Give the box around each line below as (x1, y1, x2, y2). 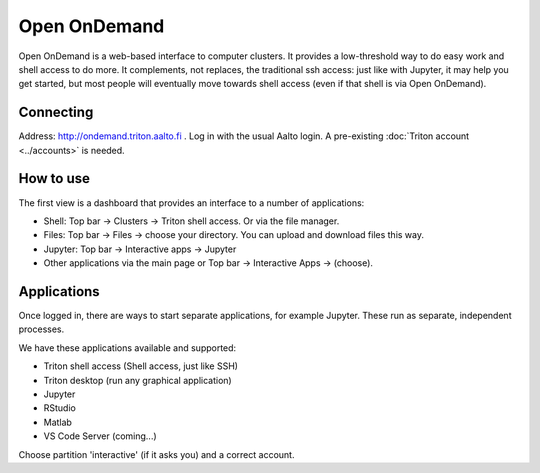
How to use (18, 170, 90, 187)
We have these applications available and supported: (18, 341, 237, 354)
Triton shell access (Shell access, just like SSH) (43, 360, 239, 372)
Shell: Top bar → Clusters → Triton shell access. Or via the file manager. (43, 215, 340, 227)
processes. (18, 323, 65, 335)
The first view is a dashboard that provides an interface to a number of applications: (18, 196, 365, 209)
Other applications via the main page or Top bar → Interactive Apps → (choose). (43, 257, 374, 269)
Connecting (18, 104, 94, 121)
